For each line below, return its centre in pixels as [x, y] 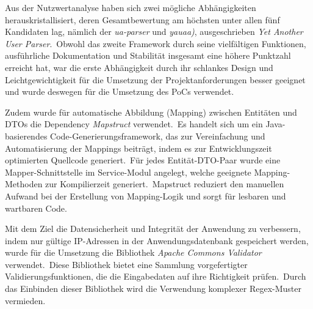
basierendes [26, 136]
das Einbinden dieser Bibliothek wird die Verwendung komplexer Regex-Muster [153, 289]
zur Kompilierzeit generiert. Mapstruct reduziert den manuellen [165, 184]
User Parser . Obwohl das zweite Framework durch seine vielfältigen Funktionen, [156, 43]
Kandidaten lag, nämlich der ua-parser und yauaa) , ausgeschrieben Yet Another [154, 32]
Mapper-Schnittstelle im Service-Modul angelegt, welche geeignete [128, 172]
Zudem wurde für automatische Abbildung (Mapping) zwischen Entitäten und [151, 112]
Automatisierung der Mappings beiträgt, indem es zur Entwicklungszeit [139, 148]
